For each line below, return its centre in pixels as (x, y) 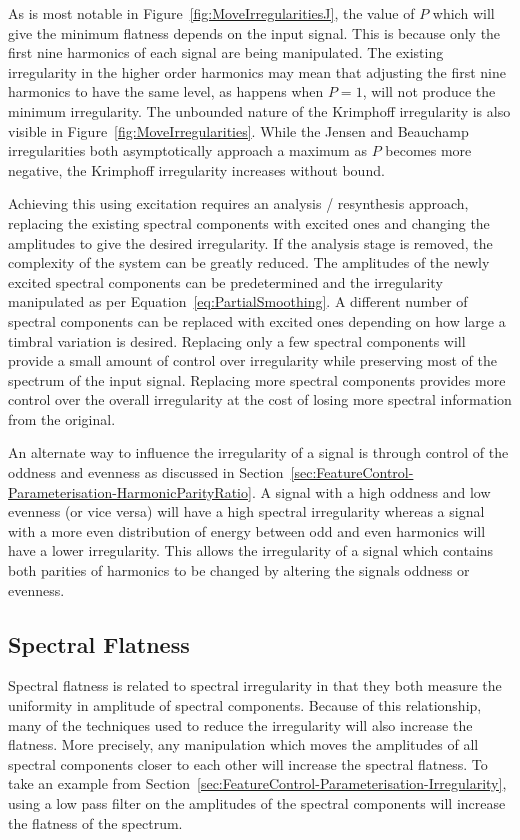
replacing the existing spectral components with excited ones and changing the (249, 222)
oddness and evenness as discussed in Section (146, 472)
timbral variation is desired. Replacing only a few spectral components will (237, 340)
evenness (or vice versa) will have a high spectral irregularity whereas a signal (246, 511)
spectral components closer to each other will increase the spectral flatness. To (248, 763)
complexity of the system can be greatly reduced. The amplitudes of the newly (249, 262)
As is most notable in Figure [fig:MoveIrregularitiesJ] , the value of (211, 13)
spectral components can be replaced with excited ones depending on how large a (257, 320)
